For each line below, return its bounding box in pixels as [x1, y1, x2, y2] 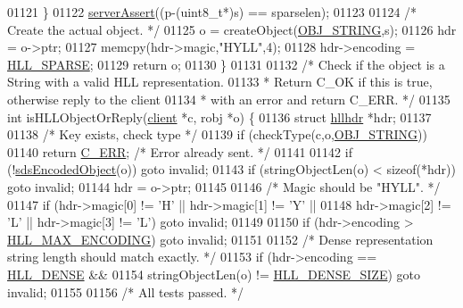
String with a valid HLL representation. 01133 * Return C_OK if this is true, [7, 72, 433, 91]
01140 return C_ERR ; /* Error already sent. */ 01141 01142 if [7, 142, 352, 161]
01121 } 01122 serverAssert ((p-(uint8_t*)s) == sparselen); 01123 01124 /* [7, 3, 418, 21]
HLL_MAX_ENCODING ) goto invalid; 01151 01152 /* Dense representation [7, 229, 434, 248]
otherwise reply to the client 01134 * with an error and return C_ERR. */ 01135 [7, 89, 451, 108]
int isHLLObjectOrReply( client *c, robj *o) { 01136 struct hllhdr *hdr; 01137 [7, 107, 432, 126]
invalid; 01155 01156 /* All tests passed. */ [7, 282, 244, 301]
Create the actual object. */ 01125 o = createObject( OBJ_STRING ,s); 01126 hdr [7, 20, 457, 38]
